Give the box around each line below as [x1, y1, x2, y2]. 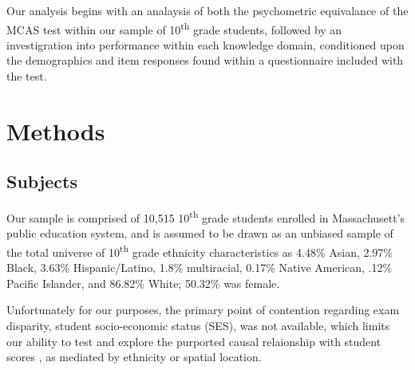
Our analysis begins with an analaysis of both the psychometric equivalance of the [6, 2, 409, 18]
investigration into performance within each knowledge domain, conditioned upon [6, 36, 405, 53]
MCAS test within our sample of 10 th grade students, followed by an [6, 18, 342, 37]
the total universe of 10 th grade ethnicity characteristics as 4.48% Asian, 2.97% [6, 242, 393, 260]
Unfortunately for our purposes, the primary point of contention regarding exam [6, 301, 400, 318]
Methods [6, 114, 105, 147]
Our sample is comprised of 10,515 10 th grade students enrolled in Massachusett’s [6, 207, 405, 226]
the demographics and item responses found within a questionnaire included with [6, 52, 404, 69]
